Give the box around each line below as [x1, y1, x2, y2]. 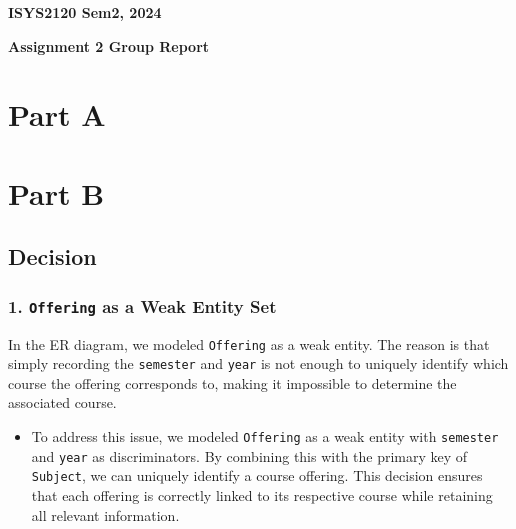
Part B [8, 172, 105, 213]
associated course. [8, 392, 117, 413]
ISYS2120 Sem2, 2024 [8, 2, 162, 22]
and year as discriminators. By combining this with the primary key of [31, 445, 468, 466]
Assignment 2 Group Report [8, 35, 210, 56]
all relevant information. [31, 504, 180, 525]
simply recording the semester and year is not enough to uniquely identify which [8, 353, 509, 374]
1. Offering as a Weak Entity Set [8, 293, 277, 318]
